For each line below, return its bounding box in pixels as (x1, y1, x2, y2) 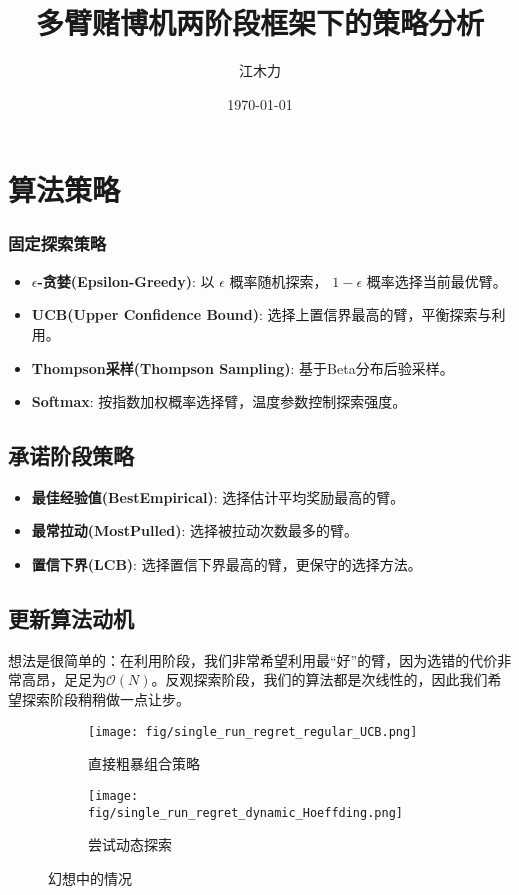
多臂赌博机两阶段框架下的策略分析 (35, 2, 484, 43)
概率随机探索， (229, 270, 328, 291)
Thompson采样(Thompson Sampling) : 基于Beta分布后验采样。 (31, 357, 454, 378)
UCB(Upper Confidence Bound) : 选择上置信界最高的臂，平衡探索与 (31, 304, 492, 325)
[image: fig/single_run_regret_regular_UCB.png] (88, 724, 418, 739)
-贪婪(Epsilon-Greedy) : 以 (37, 270, 215, 291)
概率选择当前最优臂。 (366, 270, 507, 291)
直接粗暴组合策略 (88, 753, 200, 774)
